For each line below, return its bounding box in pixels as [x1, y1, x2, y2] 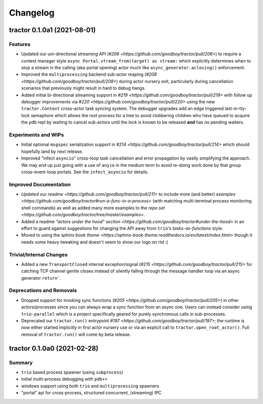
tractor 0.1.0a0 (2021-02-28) [9, 344, 98, 352]
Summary [9, 359, 33, 366]
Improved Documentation [9, 181, 71, 188]
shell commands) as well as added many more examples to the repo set [21, 205, 165, 211]
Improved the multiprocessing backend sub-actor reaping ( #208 [21, 71, 157, 78]
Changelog [9, 7, 55, 18]
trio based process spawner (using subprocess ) [21, 369, 124, 375]
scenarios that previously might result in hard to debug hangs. [21, 85, 146, 91]
